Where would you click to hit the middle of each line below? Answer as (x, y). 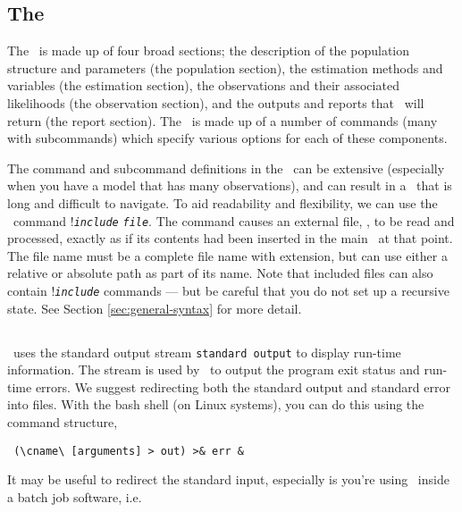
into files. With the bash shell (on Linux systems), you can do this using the (216, 404)
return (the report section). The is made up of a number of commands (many (223, 120)
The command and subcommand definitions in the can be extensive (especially (226, 168)
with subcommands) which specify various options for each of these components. (227, 138)
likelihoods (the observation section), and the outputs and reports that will (216, 102)
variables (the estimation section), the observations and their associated (203, 85)
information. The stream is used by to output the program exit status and (214, 369)
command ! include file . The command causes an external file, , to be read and (234, 220)
